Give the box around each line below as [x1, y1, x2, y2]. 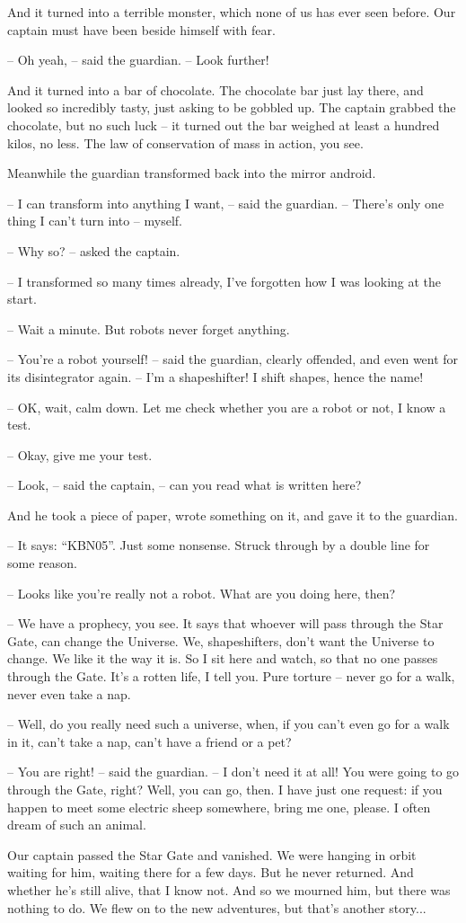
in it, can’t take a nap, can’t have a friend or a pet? [7, 732, 292, 750]
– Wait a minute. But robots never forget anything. [7, 319, 290, 338]
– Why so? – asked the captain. [7, 241, 180, 260]
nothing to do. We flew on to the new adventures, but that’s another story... [7, 898, 426, 917]
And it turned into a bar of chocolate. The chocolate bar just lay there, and [7, 80, 424, 99]
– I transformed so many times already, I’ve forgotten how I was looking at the [7, 271, 442, 290]
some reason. [7, 554, 77, 572]
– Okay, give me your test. [7, 445, 153, 464]
